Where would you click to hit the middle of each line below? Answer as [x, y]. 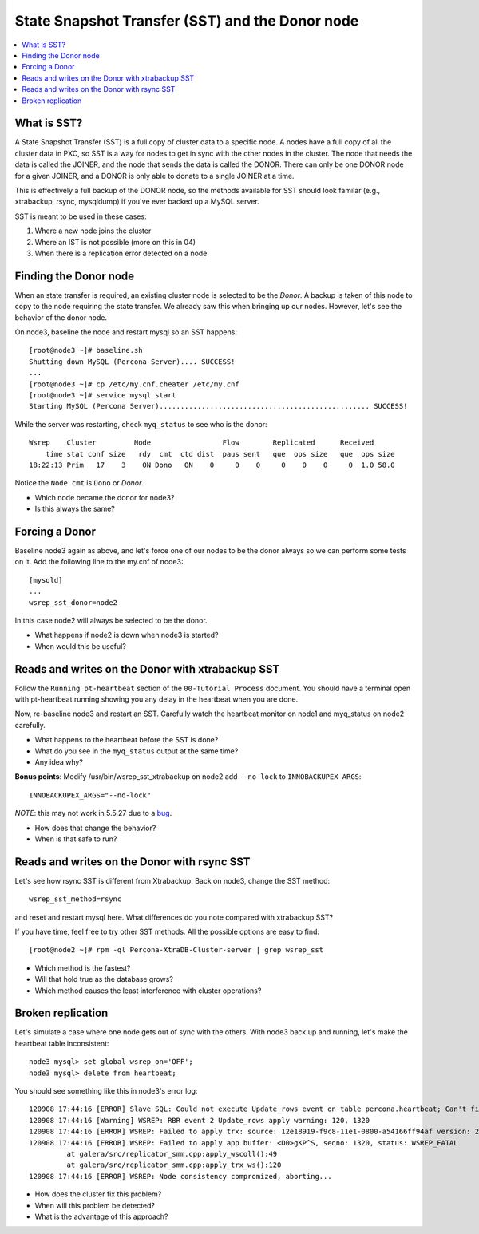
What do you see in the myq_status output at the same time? [137, 751]
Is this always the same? [75, 509]
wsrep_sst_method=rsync [75, 899]
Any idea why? [59, 761]
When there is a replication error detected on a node [121, 253]
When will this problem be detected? [95, 1205]
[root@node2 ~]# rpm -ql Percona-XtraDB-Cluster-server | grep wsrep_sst [176, 950]
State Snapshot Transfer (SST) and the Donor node [187, 21]
